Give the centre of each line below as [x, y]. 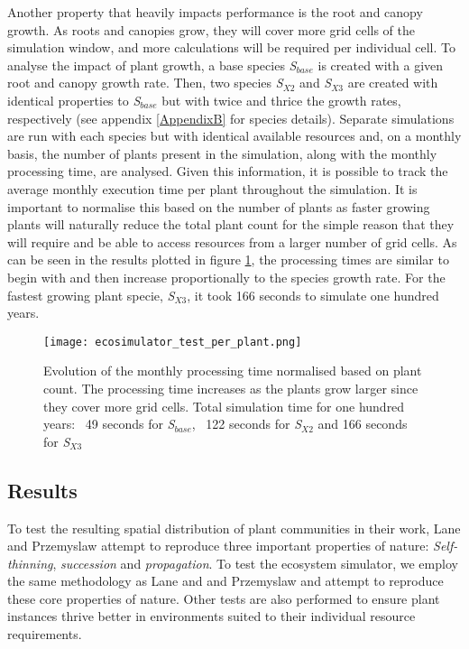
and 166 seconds [363, 424]
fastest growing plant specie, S [91, 295]
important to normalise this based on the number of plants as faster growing [219, 206]
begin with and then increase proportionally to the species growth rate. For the [226, 277]
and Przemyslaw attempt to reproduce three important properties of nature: [218, 546]
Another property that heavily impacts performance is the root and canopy [215, 12]
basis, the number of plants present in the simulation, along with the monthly [222, 153]
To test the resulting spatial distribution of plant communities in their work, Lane [234, 528]
